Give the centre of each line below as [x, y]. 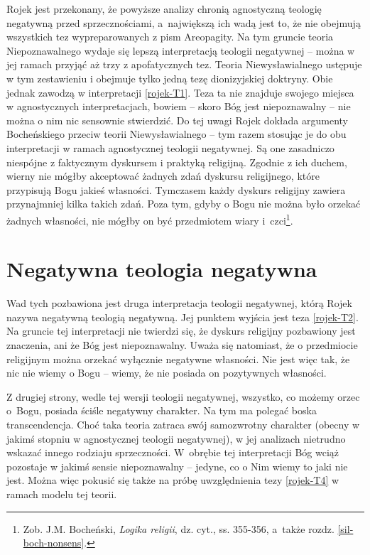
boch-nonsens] [54, 543]
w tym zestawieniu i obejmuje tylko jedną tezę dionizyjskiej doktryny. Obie [170, 78]
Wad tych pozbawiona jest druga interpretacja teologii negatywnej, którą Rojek [179, 303]
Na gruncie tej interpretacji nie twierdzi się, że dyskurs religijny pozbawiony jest [181, 331]
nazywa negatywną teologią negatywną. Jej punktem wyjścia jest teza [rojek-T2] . [183, 317]
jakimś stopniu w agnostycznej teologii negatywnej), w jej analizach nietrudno [176, 438]
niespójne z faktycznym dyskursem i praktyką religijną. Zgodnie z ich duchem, [177, 162]
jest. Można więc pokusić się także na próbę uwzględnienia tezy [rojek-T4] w [173, 480]
